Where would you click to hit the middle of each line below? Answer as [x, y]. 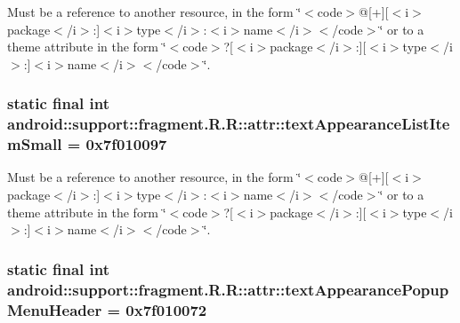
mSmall [35, 144]
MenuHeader [55, 309]
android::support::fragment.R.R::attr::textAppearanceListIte [229, 124]
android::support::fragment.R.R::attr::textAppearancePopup [228, 289]
